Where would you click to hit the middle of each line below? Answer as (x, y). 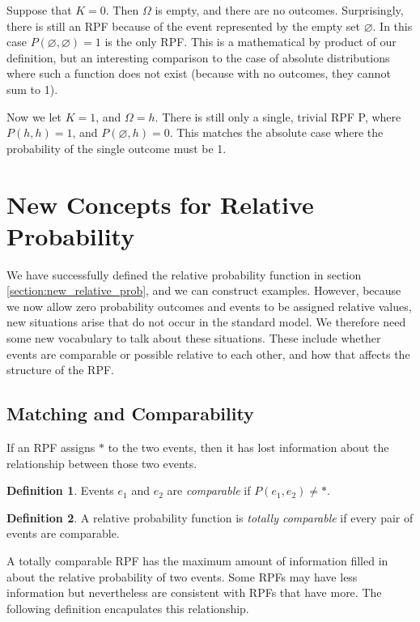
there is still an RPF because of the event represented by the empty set (183, 26)
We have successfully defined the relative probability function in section (184, 274)
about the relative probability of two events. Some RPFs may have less (182, 576)
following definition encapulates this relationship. (128, 608)
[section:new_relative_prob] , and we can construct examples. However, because (204, 290)
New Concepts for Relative (160, 204)
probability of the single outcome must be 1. (117, 148)
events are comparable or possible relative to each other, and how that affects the (208, 354)
